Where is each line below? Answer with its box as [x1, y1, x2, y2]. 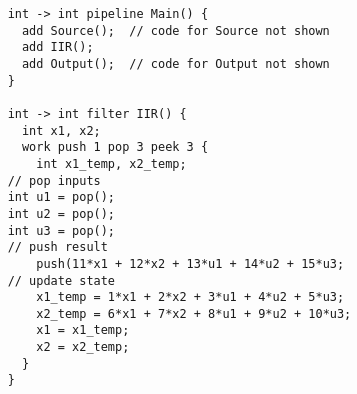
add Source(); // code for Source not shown [21, 23, 330, 38]
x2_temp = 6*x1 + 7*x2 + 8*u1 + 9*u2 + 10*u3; [36, 306, 352, 321]
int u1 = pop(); [7, 190, 116, 205]
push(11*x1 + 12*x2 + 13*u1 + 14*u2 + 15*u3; [36, 256, 345, 271]
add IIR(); [21, 40, 94, 55]
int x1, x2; [21, 123, 101, 138]
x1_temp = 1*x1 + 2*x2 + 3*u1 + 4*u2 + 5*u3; [36, 290, 345, 305]
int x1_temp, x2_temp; [36, 156, 187, 171]
